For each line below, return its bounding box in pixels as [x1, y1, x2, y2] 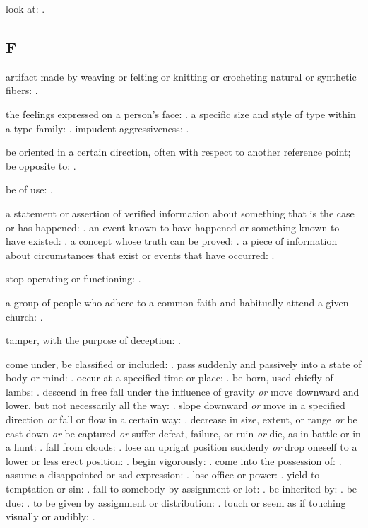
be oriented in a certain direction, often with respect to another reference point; [6, 144, 351, 159]
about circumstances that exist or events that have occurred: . [6, 247, 275, 262]
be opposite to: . [6, 158, 76, 173]
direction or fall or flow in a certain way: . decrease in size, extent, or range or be [6, 412, 357, 427]
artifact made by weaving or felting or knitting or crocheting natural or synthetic [6, 69, 357, 84]
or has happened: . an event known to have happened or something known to [6, 219, 340, 234]
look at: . [6, 1, 45, 16]
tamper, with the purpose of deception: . [6, 333, 181, 348]
